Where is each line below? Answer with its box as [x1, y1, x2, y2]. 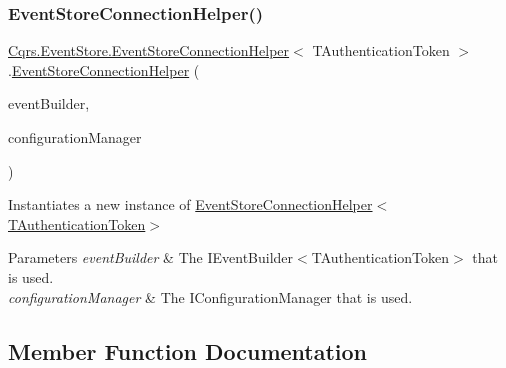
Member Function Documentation [8, 335, 368, 366]
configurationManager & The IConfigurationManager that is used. [8, 286, 413, 307]
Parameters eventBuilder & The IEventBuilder [8, 247, 294, 268]
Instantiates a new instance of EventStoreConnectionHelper [8, 194, 373, 215]
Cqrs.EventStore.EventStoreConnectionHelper [8, 40, 290, 61]
